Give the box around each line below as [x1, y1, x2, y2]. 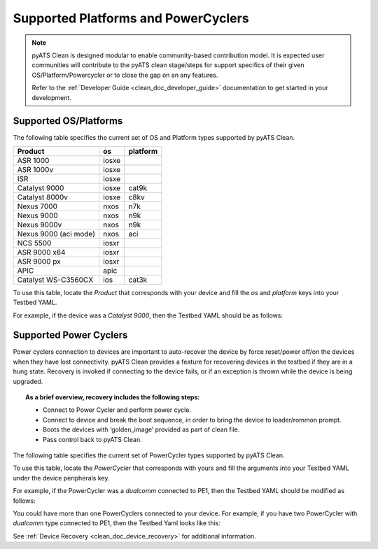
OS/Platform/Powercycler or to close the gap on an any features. [31, 71, 218, 79]
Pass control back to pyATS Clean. [43, 435, 143, 443]
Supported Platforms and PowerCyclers [13, 10, 249, 26]
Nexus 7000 [17, 201, 57, 211]
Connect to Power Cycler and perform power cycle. [43, 406, 192, 414]
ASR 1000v [17, 164, 54, 174]
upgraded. [13, 377, 43, 385]
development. [31, 93, 71, 101]
